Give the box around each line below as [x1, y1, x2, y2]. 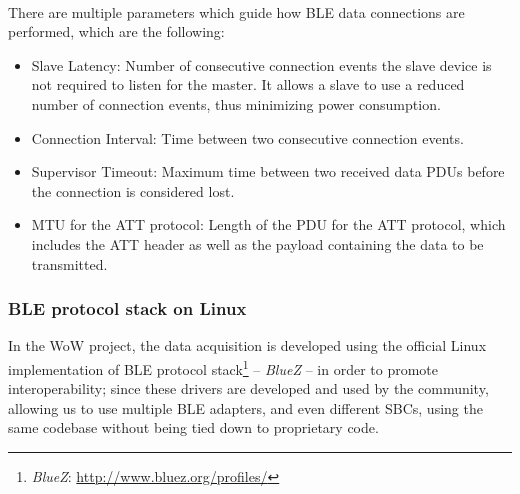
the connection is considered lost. [31, 180, 235, 201]
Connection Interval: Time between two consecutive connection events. [31, 127, 464, 148]
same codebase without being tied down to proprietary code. [8, 417, 379, 438]
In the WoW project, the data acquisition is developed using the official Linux [8, 335, 487, 356]
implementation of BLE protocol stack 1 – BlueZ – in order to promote [8, 355, 439, 379]
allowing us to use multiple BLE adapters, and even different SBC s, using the [8, 397, 483, 418]
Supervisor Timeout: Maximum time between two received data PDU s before [31, 161, 505, 182]
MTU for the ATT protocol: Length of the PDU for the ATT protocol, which [31, 214, 506, 235]
